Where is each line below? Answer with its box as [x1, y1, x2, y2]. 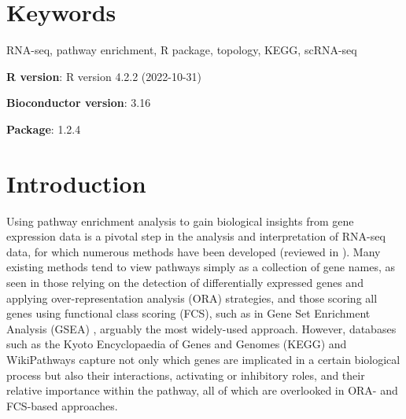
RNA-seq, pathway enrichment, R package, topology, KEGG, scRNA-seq [6, 42, 357, 58]
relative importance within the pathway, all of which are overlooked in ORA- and [6, 382, 398, 399]
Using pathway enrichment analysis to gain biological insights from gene [6, 212, 354, 229]
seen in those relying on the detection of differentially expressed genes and [6, 274, 364, 290]
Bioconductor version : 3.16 [6, 94, 151, 111]
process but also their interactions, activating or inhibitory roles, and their [6, 366, 365, 383]
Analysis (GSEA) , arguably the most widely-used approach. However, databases [6, 320, 397, 336]
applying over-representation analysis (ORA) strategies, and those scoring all [6, 289, 378, 306]
